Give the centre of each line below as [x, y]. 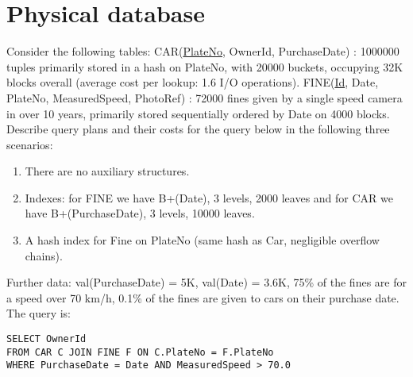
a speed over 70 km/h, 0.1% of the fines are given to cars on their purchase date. [203, 297]
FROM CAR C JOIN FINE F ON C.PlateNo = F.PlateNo [140, 352]
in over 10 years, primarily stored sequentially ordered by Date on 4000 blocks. [198, 113]
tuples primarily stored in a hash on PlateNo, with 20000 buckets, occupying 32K [205, 66]
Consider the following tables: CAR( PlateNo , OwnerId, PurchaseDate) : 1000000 [203, 51]
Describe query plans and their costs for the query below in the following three [198, 129]
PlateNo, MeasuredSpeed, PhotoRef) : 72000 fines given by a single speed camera [205, 97]
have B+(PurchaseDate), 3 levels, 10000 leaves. [140, 213]
